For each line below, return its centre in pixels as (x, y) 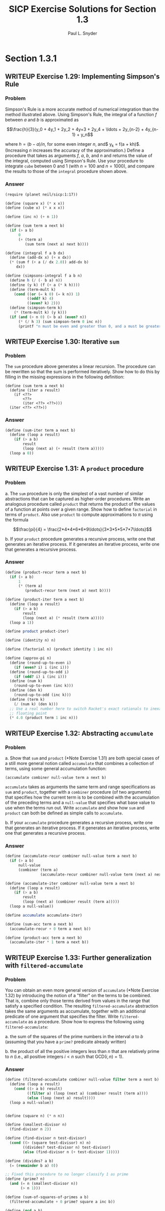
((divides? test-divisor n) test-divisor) (67, 1147)
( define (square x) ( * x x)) (35, 203)
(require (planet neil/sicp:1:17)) (41, 194)
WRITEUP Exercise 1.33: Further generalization (78, 957)
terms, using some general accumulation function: (56, 768)
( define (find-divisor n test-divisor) (46, 1138)
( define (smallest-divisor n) (36, 1125)
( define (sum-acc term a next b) (39, 924)
